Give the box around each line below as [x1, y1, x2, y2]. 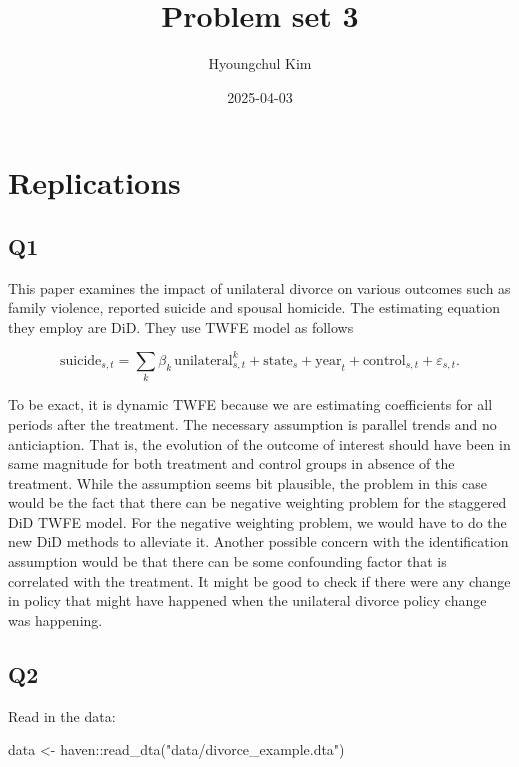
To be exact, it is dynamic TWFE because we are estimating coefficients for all [8, 394, 493, 415]
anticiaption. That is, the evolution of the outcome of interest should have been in [8, 433, 511, 454]
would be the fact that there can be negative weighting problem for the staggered [8, 492, 507, 513]
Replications [8, 162, 181, 203]
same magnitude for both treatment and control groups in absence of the [8, 453, 455, 474]
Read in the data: [8, 705, 116, 726]
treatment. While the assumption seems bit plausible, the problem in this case [8, 472, 487, 493]
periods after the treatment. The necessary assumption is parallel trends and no [8, 413, 497, 434]
